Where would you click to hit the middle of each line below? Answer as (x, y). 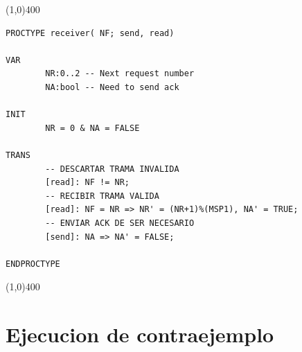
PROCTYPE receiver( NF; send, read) (90, 33)
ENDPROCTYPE (33, 264)
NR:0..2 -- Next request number (120, 74)
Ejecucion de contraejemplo (140, 334)
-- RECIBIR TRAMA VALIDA (102, 196)
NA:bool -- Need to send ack (112, 87)
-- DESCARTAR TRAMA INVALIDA (112, 169)
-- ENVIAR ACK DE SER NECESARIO (120, 223)
